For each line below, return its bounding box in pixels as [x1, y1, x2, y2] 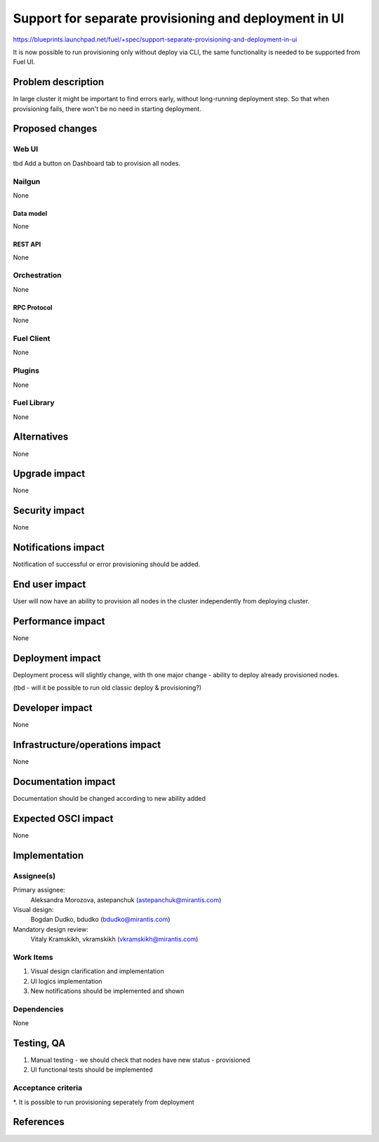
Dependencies [13, 1004, 65, 1014]
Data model [13, 209, 48, 217]
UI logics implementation [30, 977, 102, 985]
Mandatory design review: [13, 925, 89, 933]
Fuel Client [13, 334, 51, 343]
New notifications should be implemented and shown [30, 987, 185, 995]
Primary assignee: [13, 886, 66, 894]
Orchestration [13, 271, 62, 281]
